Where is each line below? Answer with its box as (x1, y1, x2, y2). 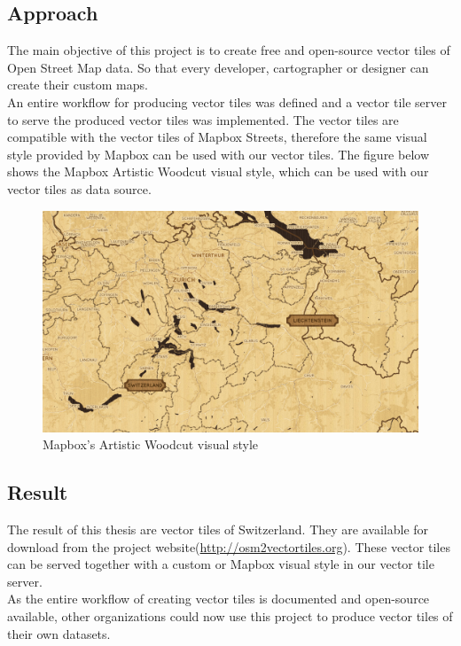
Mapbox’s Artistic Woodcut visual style (43, 435, 259, 454)
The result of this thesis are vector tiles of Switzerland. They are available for (7, 520, 429, 539)
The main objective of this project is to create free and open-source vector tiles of (7, 41, 450, 59)
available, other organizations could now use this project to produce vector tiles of (7, 607, 453, 625)
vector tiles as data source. (7, 179, 152, 198)
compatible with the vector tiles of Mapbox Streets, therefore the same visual (7, 128, 427, 146)
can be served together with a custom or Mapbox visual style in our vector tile (7, 555, 434, 573)
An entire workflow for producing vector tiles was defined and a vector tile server (7, 92, 447, 111)
